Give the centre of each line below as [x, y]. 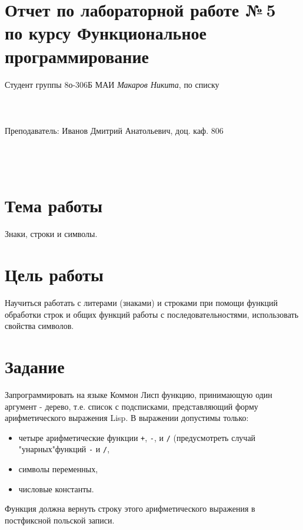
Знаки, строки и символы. [51, 234]
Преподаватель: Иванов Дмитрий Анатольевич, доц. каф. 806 [114, 130]
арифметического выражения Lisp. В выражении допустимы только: [127, 418]
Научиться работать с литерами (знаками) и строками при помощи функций [141, 303]
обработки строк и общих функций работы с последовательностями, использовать [152, 314]
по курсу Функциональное [106, 33]
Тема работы [54, 205]
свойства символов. [39, 326]
